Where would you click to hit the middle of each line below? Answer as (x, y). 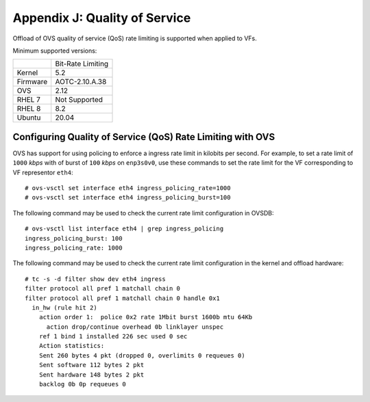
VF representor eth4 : (43, 172)
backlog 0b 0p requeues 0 (83, 384)
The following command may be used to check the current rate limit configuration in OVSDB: (143, 213)
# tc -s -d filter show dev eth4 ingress (95, 279)
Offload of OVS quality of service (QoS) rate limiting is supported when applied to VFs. (135, 38)
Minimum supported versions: (55, 51)
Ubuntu (29, 118)
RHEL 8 (29, 109)
